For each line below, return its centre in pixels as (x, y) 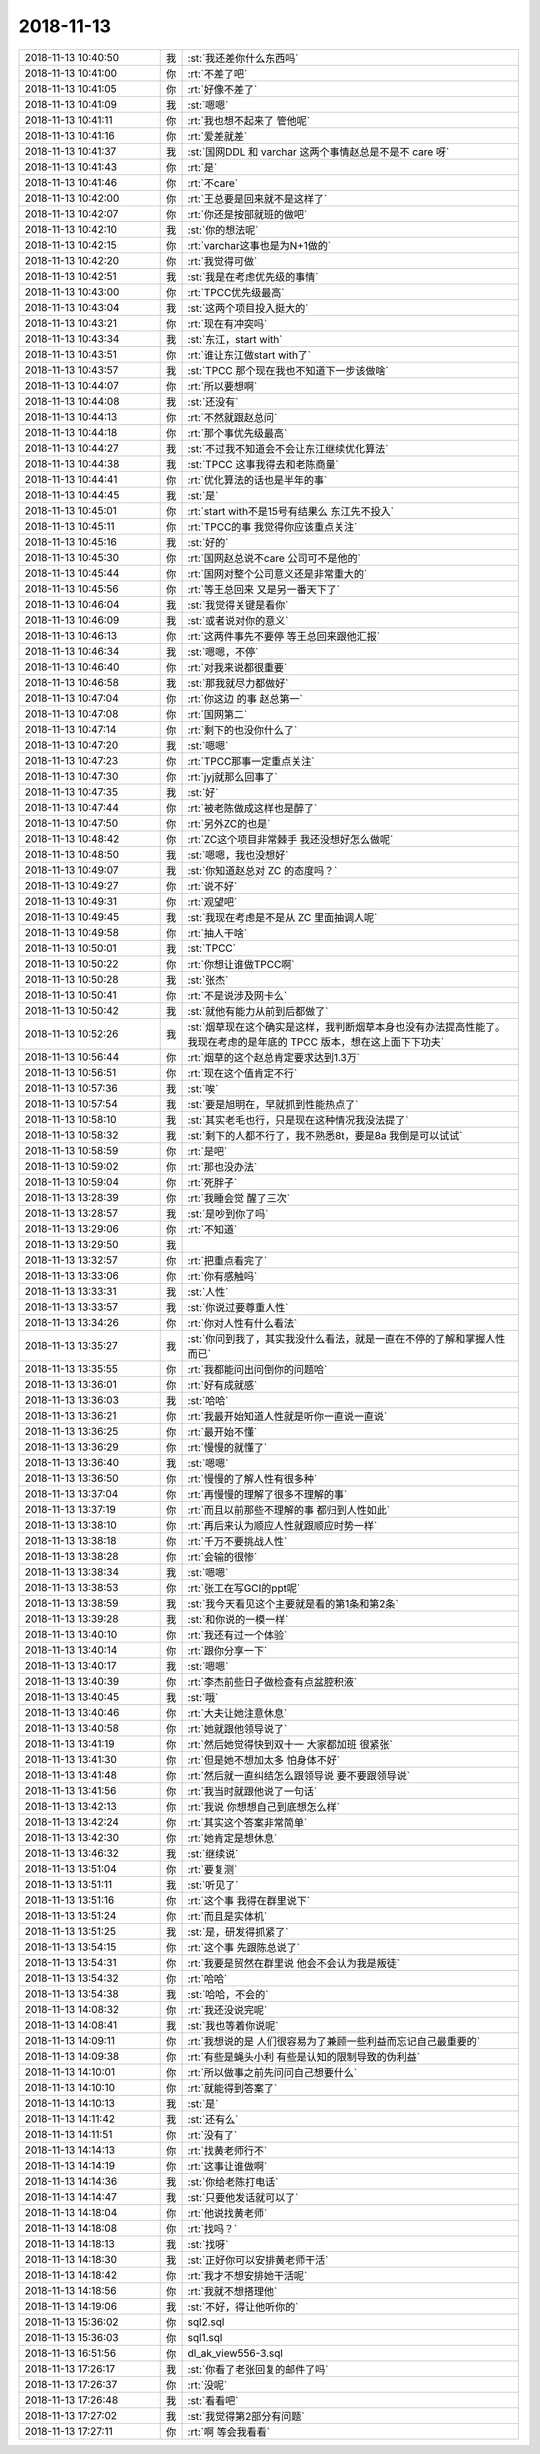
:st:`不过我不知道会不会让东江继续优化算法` (288, 448)
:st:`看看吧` (213, 2400)
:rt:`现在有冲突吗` (227, 323)
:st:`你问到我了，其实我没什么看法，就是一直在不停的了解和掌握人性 (346, 1338)
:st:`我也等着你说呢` (233, 2025)
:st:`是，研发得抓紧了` (238, 1932)
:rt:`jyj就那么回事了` (233, 777)
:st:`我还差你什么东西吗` (243, 58)
